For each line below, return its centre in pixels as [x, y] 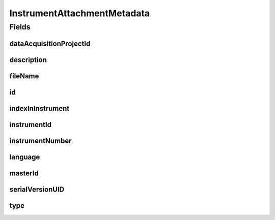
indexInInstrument [39, 108]
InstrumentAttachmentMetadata [80, 13]
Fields [20, 27]
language [25, 157]
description [28, 60]
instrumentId [31, 124]
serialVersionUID [37, 189]
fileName [24, 76]
